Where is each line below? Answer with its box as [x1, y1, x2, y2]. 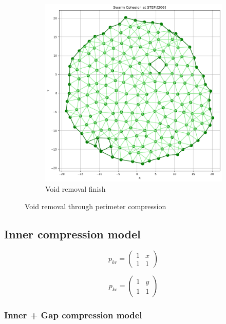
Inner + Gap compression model [4, 309, 142, 321]
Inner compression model [4, 226, 141, 241]
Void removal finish [45, 183, 106, 194]
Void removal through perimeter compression [25, 200, 166, 211]
